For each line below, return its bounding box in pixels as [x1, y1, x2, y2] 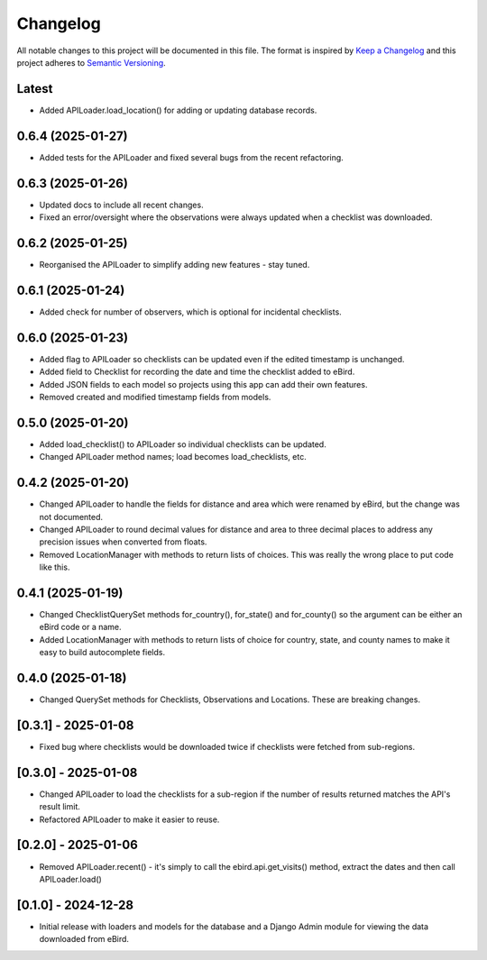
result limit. [39, 801, 81, 812]
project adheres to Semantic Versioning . [16, 57, 166, 68]
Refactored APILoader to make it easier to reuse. [39, 814, 220, 825]
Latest [16, 81, 53, 96]
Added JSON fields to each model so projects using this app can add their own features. [39, 379, 368, 389]
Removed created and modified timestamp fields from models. [39, 391, 271, 402]
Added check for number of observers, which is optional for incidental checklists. [39, 306, 342, 317]
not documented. [39, 511, 104, 522]
